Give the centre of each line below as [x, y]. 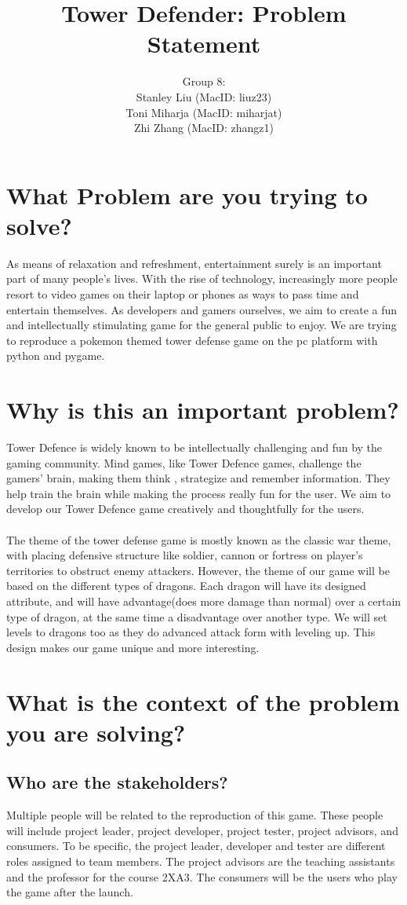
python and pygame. [56, 355]
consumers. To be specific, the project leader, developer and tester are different [196, 846]
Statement [204, 44]
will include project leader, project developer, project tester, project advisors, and [202, 830]
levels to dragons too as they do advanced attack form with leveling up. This [191, 632]
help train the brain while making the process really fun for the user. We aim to [199, 493]
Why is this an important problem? [203, 410]
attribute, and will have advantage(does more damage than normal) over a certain [204, 601]
